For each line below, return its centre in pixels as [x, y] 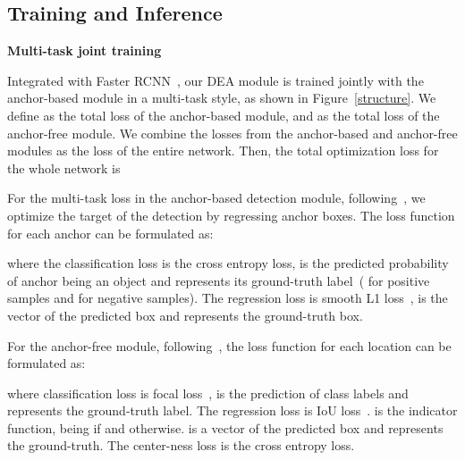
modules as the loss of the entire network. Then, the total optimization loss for [223, 151]
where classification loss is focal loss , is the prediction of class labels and [208, 393]
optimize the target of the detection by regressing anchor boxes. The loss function [231, 215]
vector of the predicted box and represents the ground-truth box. [185, 315]
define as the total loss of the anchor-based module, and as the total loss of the [224, 115]
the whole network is [64, 167]
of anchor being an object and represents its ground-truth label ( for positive [219, 280]
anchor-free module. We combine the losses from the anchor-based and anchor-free [232, 133]
